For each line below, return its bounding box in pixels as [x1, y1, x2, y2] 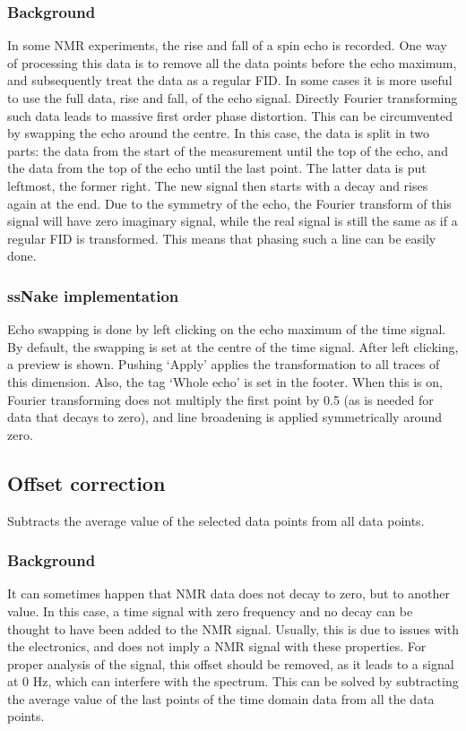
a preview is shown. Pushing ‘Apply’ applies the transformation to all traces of [7, 355, 440, 374]
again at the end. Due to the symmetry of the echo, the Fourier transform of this [7, 193, 452, 212]
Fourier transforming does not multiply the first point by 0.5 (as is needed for [7, 390, 434, 408]
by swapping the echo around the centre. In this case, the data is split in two [7, 124, 429, 142]
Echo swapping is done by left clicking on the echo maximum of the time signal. [7, 320, 446, 339]
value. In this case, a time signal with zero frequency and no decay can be [7, 601, 413, 620]
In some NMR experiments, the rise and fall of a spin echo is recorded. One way [7, 36, 447, 55]
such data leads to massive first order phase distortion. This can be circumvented [7, 106, 453, 125]
